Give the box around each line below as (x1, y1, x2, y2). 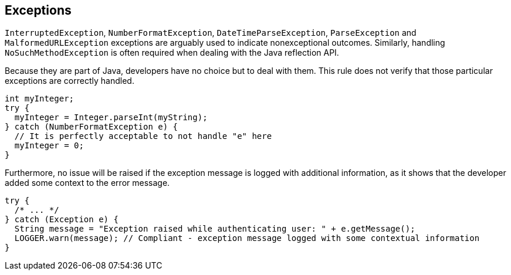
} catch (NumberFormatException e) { (5, 122, 178, 132)
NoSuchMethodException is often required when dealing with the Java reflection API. (5, 47, 339, 58)
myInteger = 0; (14, 141, 84, 151)
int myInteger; (5, 94, 75, 104)
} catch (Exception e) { (5, 215, 119, 225)
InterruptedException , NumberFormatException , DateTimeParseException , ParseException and (5, 28, 417, 38)
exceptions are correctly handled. (5, 76, 134, 86)
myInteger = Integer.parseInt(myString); (14, 113, 208, 123)
